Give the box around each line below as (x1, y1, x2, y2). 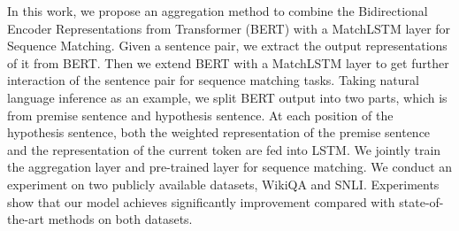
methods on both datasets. (48, 210, 193, 228)
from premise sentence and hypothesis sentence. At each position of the (7, 105, 394, 124)
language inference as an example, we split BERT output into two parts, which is (7, 88, 448, 106)
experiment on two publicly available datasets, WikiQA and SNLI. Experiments (7, 174, 440, 193)
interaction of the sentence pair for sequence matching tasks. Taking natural (7, 71, 419, 89)
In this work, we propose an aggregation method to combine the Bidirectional (7, 2, 428, 19)
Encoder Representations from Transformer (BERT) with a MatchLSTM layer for (7, 19, 451, 37)
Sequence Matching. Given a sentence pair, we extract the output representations (7, 36, 448, 55)
